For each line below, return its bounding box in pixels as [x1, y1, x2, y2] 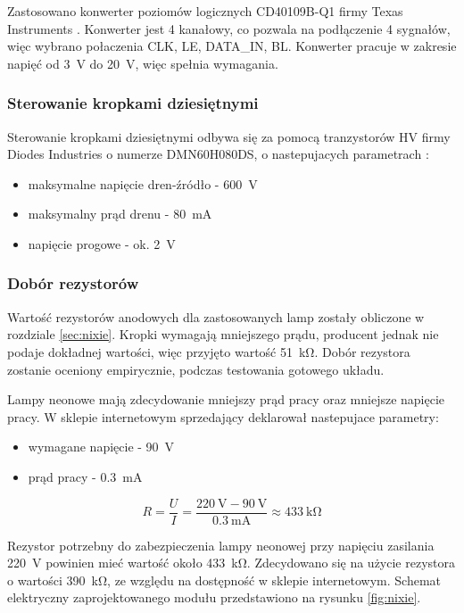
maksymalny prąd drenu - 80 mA [28, 204, 212, 223]
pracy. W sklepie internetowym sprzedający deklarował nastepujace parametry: [7, 407, 439, 426]
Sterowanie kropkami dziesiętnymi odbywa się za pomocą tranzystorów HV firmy [7, 127, 451, 145]
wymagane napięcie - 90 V [28, 437, 175, 456]
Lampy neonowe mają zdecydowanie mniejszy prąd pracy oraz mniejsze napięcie [7, 390, 445, 409]
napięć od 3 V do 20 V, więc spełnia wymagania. [7, 54, 278, 72]
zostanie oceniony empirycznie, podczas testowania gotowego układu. [7, 360, 385, 378]
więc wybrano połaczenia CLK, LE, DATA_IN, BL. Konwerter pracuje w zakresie [7, 37, 457, 55]
